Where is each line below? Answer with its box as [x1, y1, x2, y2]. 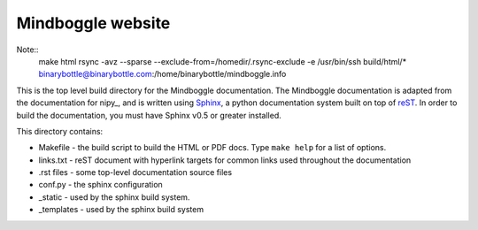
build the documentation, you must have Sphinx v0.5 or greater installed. [16, 110, 282, 120]
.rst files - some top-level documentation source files [38, 167, 233, 178]
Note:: [16, 44, 39, 55]
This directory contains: [16, 126, 104, 136]
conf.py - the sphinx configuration [38, 180, 163, 190]
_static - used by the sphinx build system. [38, 191, 190, 203]
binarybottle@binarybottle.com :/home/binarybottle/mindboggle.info [38, 69, 287, 80]
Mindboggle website [16, 13, 171, 33]
